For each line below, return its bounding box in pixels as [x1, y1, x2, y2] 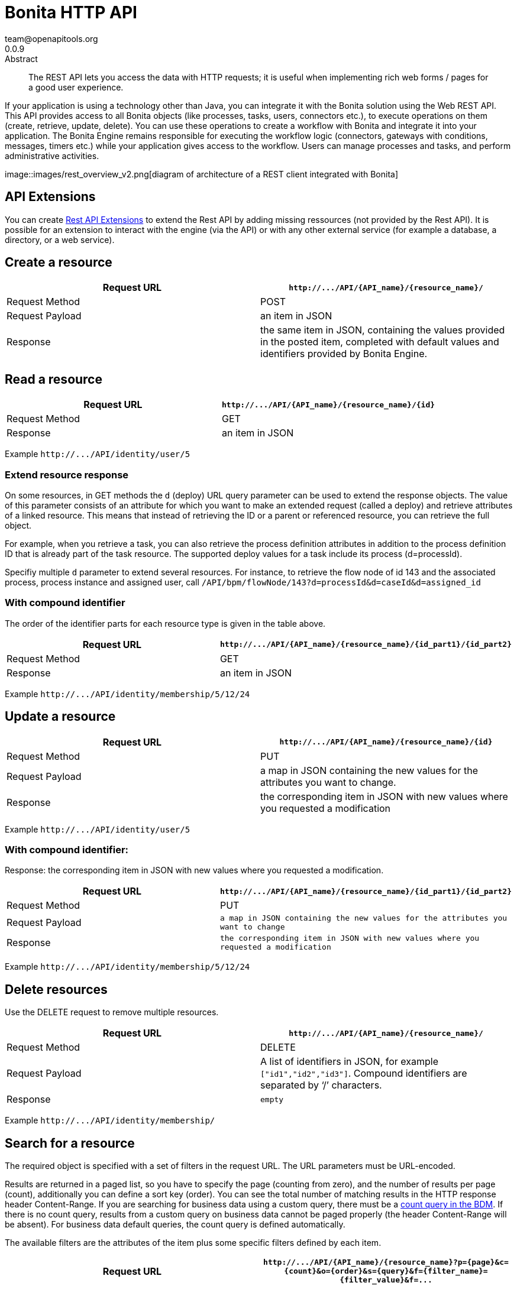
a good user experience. [28, 82, 124, 92]
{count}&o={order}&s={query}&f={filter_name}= [284, 1267, 488, 1276]
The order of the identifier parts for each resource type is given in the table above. [5, 618, 326, 629]
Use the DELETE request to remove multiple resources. [5, 1007, 219, 1018]
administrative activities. [5, 150, 99, 161]
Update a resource [5, 709, 116, 724]
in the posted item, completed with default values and [260, 336, 499, 348]
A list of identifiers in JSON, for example [260, 1055, 439, 1068]
